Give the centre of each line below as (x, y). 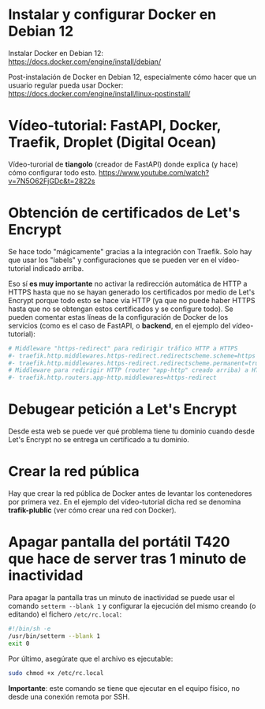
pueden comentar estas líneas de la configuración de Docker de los (118, 317)
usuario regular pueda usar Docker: (66, 85)
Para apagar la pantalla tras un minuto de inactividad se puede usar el (121, 597)
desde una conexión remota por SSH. (69, 696)
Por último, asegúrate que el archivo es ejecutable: (91, 658)
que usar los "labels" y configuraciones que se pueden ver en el (112, 260)
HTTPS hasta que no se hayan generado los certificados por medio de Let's (131, 292)
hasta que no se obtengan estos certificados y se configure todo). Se (121, 309)
